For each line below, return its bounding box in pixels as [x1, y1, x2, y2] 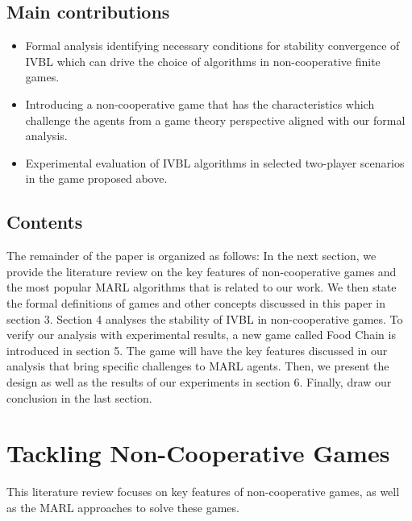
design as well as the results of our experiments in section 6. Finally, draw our [6, 373, 392, 390]
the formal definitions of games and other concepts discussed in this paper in [6, 294, 386, 311]
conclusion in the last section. [6, 389, 152, 406]
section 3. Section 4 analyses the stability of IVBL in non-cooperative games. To [6, 310, 403, 327]
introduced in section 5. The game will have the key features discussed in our [6, 341, 388, 358]
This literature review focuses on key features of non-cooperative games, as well [6, 483, 400, 500]
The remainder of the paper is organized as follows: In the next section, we [6, 247, 377, 264]
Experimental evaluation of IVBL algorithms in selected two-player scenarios [25, 154, 405, 171]
